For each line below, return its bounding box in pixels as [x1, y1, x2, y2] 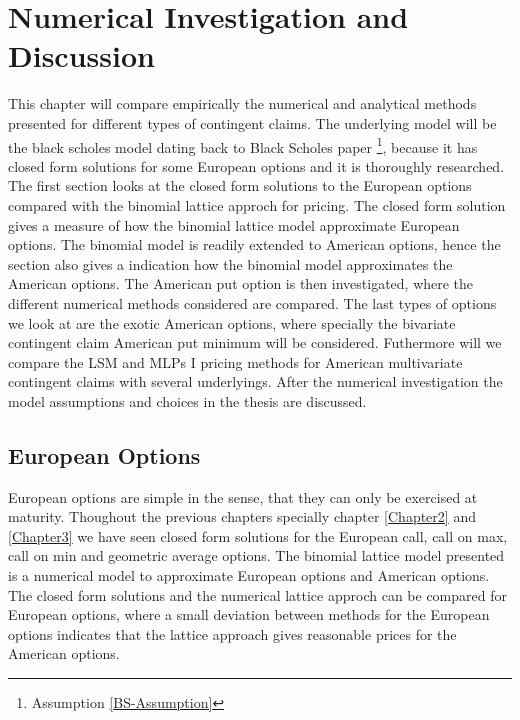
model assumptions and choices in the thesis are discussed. [8, 390, 367, 411]
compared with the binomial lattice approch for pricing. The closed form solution [8, 194, 506, 215]
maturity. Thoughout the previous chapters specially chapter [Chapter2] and [8, 506, 476, 527]
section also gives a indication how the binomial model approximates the [8, 253, 453, 274]
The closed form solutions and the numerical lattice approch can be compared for [8, 584, 507, 605]
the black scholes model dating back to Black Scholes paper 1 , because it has [8, 133, 478, 157]
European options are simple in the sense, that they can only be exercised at [8, 486, 478, 507]
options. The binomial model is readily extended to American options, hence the [8, 234, 501, 255]
